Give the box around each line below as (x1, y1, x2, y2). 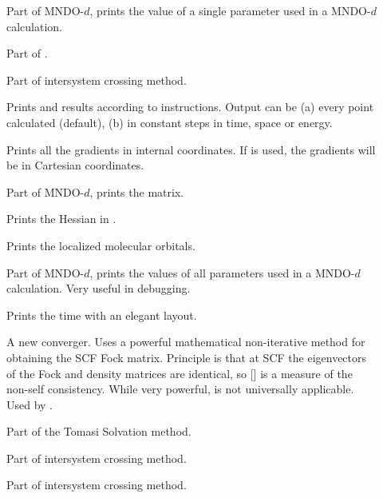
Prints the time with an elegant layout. (6, 306, 197, 323)
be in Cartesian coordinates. (6, 157, 144, 173)
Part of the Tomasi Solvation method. (6, 423, 191, 440)
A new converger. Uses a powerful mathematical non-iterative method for (6, 333, 365, 350)
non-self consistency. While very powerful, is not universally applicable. (6, 380, 354, 397)
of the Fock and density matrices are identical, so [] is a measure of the (6, 365, 353, 381)
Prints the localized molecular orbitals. (6, 237, 195, 253)
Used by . (6, 396, 53, 412)
